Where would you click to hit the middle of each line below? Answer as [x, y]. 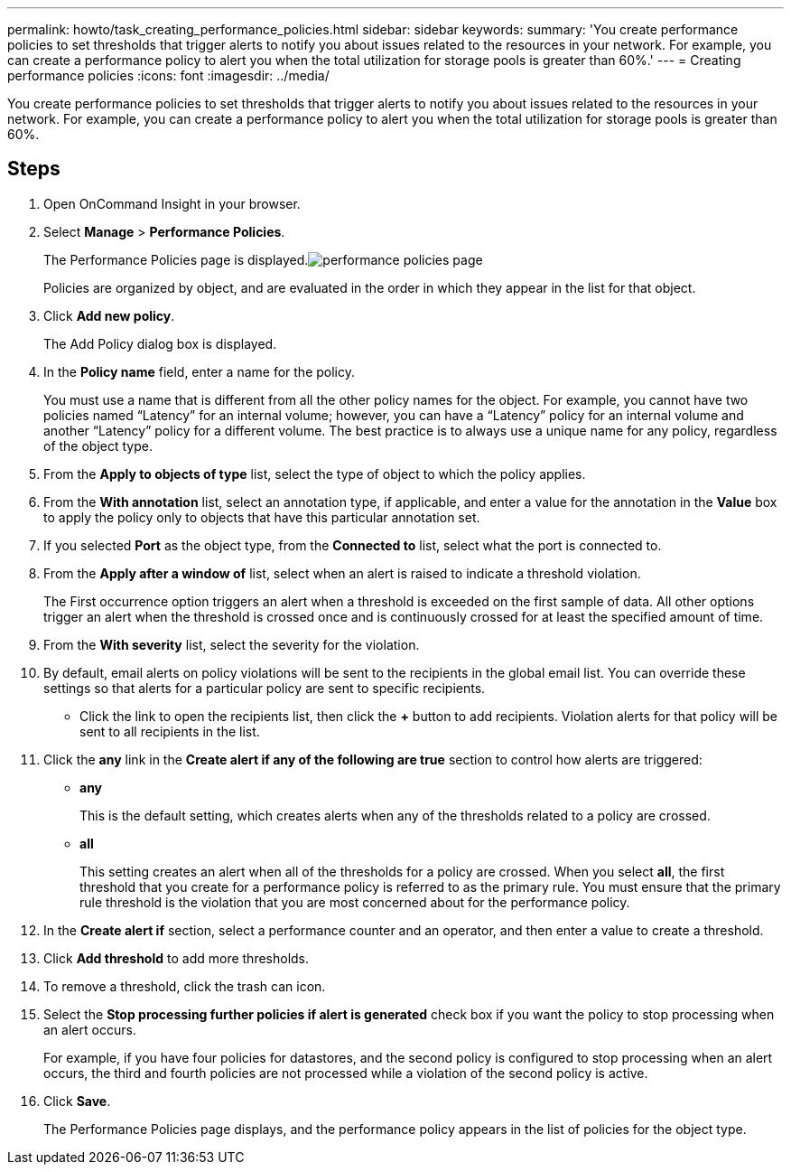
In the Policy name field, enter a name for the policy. [200, 371]
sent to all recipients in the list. [170, 731]
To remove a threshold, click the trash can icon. [185, 986]
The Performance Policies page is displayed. [176, 259]
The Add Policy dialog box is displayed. [160, 343]
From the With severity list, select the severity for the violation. [232, 644]
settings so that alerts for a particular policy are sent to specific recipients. [265, 688]
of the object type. [98, 445]
